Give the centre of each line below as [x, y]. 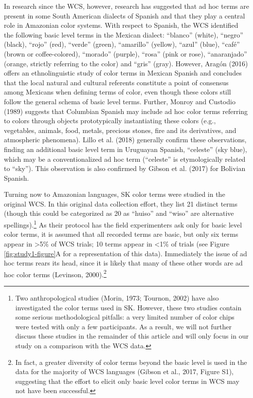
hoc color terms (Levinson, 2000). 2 [55, 273]
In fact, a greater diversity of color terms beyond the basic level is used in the [131, 362]
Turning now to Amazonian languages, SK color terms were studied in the [115, 194]
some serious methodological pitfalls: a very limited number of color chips [125, 317]
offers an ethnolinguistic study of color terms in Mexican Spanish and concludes [123, 73]
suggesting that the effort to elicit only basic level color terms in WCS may [127, 381]
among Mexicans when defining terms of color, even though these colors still [117, 92]
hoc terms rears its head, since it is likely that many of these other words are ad [123, 263]
